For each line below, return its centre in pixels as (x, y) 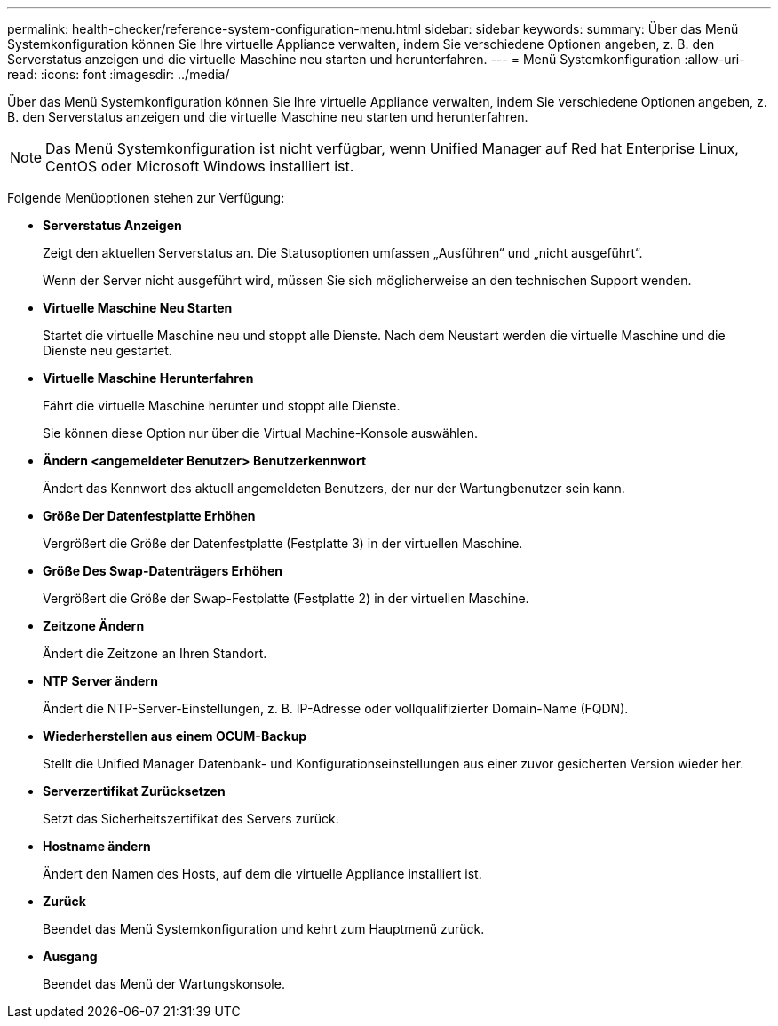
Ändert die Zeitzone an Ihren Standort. (155, 653)
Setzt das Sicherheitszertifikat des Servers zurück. (191, 819)
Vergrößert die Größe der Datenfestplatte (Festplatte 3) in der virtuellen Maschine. (283, 543)
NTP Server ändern (100, 681)
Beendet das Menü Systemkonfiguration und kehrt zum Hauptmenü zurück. (264, 929)
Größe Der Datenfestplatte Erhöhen (149, 516)
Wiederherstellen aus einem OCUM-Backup (175, 736)
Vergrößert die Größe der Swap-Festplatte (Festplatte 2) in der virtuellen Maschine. (286, 598)
